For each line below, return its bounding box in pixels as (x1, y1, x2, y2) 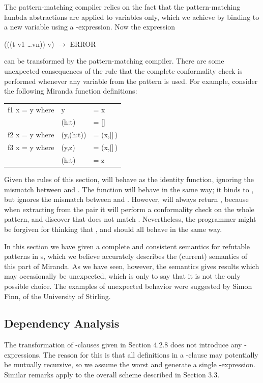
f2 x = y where (8, 129, 54, 140)
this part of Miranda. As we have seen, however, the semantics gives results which (4, 260, 259, 271)
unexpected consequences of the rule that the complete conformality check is (4, 65, 243, 76)
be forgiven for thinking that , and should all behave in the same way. (4, 223, 222, 234)
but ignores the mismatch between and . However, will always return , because (4, 194, 249, 204)
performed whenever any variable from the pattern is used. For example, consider (4, 75, 258, 86)
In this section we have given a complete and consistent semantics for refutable (4, 241, 250, 251)
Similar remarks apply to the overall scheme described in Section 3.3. (4, 369, 220, 380)
